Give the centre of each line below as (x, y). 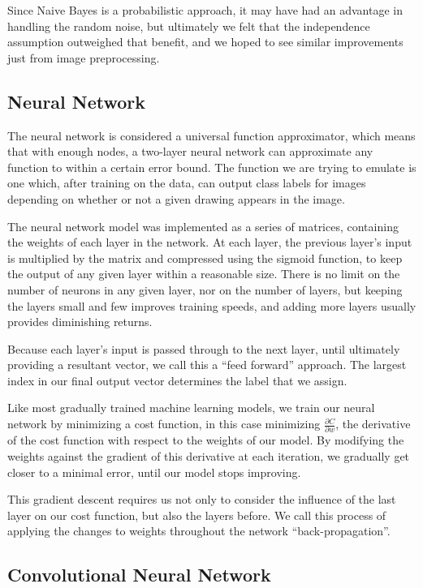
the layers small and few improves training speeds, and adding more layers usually (212, 305)
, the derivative (373, 424)
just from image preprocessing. (84, 57)
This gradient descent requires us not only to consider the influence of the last (202, 499)
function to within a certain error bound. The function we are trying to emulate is (212, 167)
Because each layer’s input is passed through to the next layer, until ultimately (204, 348)
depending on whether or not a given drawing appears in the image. (176, 198)
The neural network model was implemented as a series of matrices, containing (203, 226)
